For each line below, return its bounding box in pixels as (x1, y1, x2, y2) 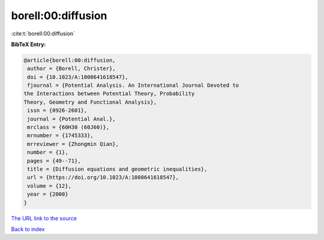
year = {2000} (27, 191, 68, 198)
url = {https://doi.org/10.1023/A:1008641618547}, (27, 174, 179, 181)
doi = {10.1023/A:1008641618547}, (27, 74, 128, 80)
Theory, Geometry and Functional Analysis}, (23, 99, 157, 105)
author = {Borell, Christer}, (27, 65, 116, 72)
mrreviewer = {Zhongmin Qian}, (27, 141, 119, 147)
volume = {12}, (27, 183, 72, 189)
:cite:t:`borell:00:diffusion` (11, 30, 75, 37)
